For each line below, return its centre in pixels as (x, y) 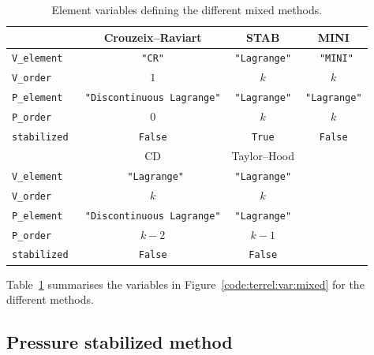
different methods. (50, 299)
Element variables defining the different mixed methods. (187, 9)
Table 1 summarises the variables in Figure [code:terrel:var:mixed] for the (185, 284)
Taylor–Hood (263, 155)
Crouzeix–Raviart (153, 37)
